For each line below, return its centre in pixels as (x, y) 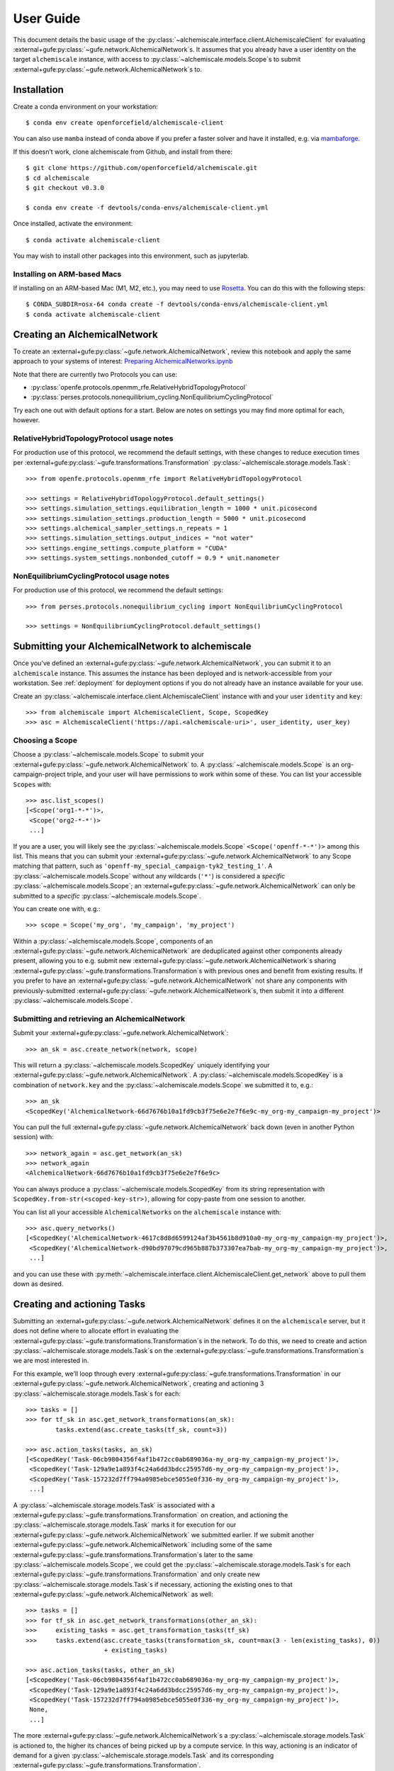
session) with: (34, 1137)
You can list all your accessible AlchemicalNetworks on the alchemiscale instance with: (147, 1212)
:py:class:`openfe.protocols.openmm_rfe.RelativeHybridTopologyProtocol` (139, 387)
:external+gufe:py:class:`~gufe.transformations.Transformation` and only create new (136, 1574)
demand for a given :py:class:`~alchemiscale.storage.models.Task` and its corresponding (143, 1755)
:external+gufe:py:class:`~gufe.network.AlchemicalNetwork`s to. (107, 69)
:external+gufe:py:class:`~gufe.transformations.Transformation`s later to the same (133, 1554)
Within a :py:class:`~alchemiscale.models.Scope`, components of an (113, 941)
